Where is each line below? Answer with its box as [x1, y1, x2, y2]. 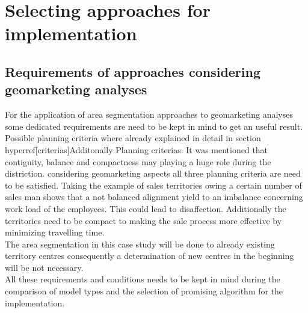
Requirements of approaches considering [5, 62, 261, 81]
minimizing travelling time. [5, 226, 105, 239]
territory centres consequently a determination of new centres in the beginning [5, 249, 294, 262]
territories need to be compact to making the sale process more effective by [5, 214, 282, 226]
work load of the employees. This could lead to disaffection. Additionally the [5, 202, 286, 214]
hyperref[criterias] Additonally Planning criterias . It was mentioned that [5, 143, 268, 156]
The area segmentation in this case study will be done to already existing [5, 237, 275, 250]
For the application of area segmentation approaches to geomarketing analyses [5, 108, 293, 121]
